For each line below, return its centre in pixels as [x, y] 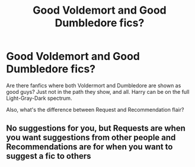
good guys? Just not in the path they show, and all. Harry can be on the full [98, 92]
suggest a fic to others [49, 156]
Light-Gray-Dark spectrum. [39, 98]
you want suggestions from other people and [91, 138]
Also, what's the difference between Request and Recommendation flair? [95, 109]
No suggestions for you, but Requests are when [96, 128]
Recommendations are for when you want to [89, 147]
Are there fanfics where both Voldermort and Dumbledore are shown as [94, 85]
